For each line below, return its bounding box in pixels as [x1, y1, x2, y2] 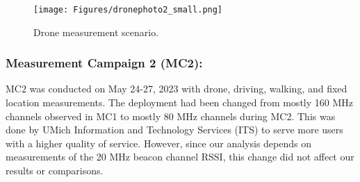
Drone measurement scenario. [33, 24, 159, 39]
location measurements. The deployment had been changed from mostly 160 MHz [6, 95, 353, 110]
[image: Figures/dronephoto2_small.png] [33, 5, 223, 15]
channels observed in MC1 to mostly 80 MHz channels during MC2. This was [6, 108, 336, 123]
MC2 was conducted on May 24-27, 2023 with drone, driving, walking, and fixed [6, 81, 347, 96]
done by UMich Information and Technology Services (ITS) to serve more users [6, 122, 343, 137]
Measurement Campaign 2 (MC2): [6, 54, 203, 72]
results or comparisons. [6, 163, 104, 178]
